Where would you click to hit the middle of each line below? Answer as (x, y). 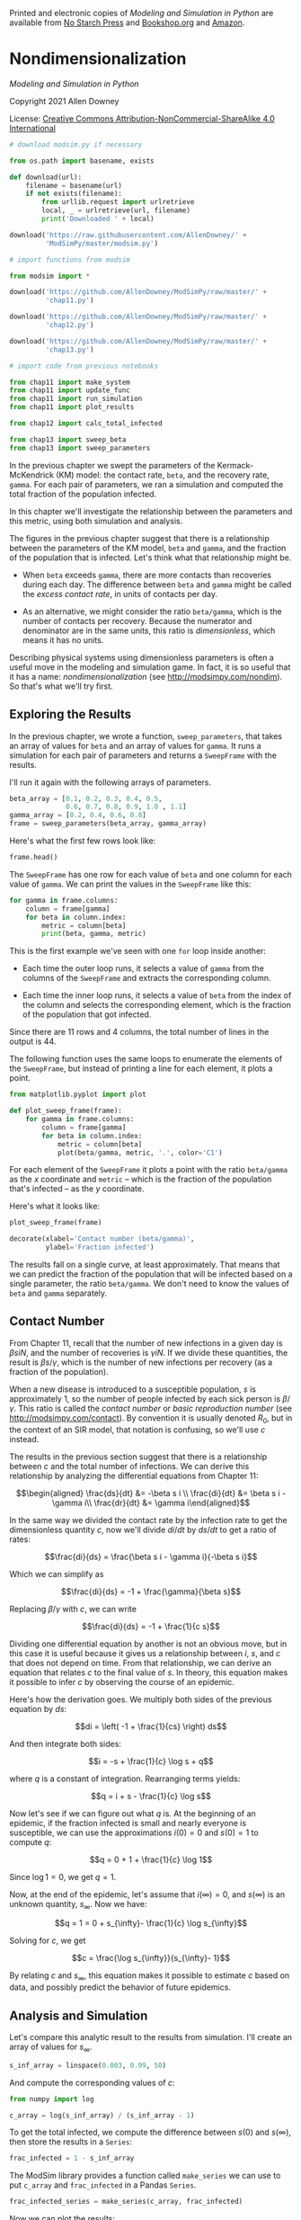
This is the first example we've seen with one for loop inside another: (138, 951)
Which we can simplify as (57, 1574)
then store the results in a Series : (71, 2142)
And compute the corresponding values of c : (92, 2082)
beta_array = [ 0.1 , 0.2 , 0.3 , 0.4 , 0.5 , (86, 798)
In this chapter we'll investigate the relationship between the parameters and (151, 511)
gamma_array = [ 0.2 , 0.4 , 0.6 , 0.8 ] (78, 816)
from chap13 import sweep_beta (68, 440)
